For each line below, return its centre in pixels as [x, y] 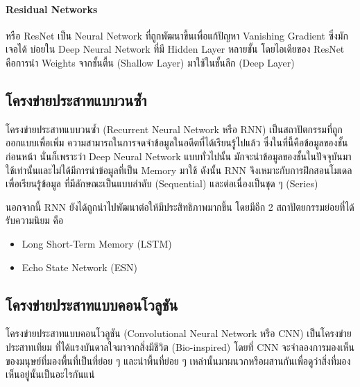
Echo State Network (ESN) [79, 267]
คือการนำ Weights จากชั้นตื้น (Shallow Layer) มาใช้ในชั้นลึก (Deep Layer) [150, 62]
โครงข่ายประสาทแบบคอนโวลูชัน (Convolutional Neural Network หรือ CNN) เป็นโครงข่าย [179, 333]
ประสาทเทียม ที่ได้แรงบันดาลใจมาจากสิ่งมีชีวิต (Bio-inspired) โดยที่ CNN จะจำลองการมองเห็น [180, 346]
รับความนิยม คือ [35, 220]
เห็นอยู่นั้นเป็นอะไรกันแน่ [50, 374]
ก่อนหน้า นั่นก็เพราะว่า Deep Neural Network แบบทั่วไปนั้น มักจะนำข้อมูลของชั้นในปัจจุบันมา [179, 156]
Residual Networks [52, 9]
